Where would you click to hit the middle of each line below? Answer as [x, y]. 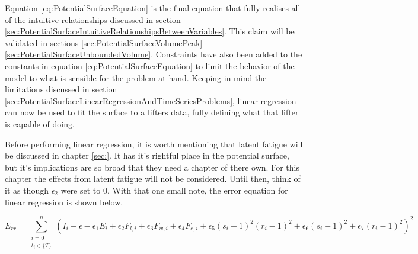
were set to [81, 190]
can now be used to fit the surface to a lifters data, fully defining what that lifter [152, 112]
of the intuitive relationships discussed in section [93, 19]
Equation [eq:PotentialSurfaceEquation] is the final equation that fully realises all [153, 8]
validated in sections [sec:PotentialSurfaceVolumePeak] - [105, 42]
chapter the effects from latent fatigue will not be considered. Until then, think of [153, 179]
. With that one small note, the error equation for [197, 190]
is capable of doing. [40, 123]
